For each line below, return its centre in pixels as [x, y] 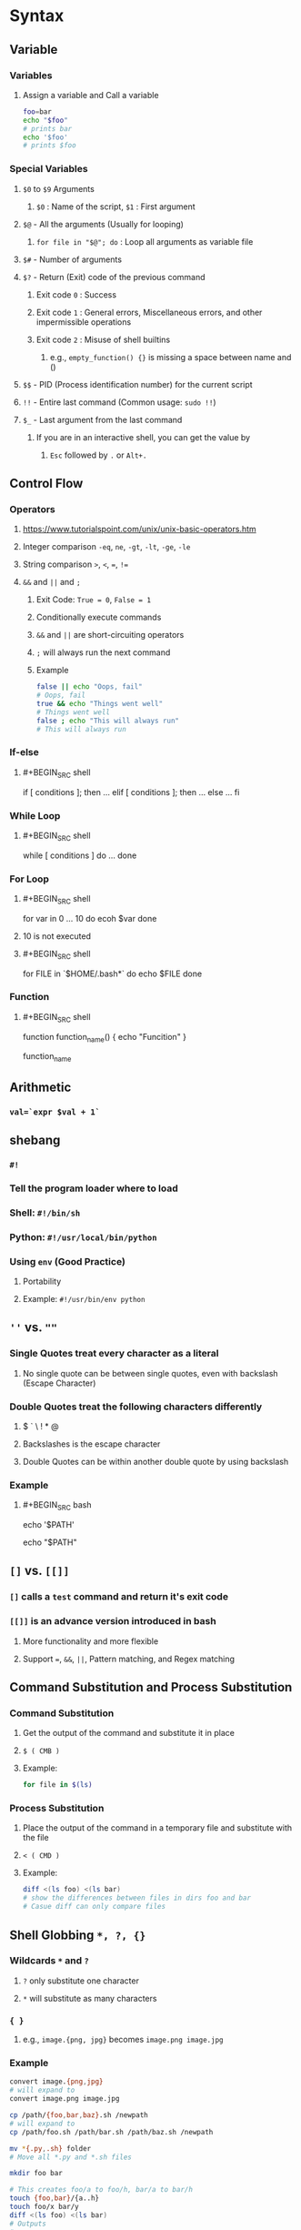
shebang [35, 1140]
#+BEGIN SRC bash [57, 1506]
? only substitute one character [80, 1981]
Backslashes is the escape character [91, 1444]
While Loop [35, 815]
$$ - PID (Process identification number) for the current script [137, 384]
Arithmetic [40, 1087]
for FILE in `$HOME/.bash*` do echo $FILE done [112, 974]
